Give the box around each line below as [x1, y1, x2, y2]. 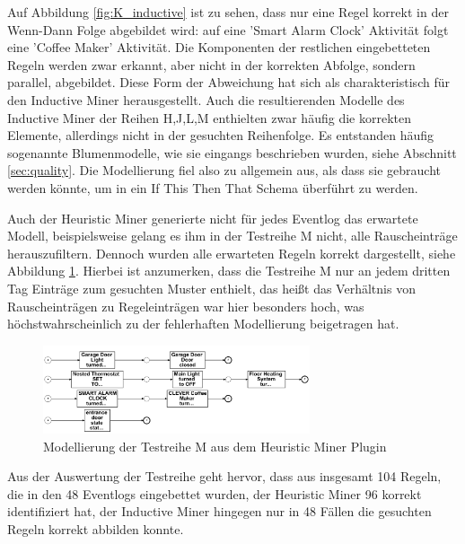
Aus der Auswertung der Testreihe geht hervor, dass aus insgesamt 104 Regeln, [7, 467, 442, 486]
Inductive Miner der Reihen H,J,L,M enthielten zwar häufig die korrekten [7, 108, 411, 127]
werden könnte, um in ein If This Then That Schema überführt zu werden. [7, 178, 418, 197]
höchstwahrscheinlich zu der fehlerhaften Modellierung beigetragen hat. [7, 314, 399, 333]
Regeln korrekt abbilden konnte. [7, 519, 184, 538]
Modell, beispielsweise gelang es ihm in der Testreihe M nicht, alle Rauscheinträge [7, 226, 458, 245]
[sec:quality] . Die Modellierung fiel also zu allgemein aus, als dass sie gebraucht [7, 161, 442, 180]
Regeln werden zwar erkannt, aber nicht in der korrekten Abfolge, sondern [7, 55, 416, 74]
